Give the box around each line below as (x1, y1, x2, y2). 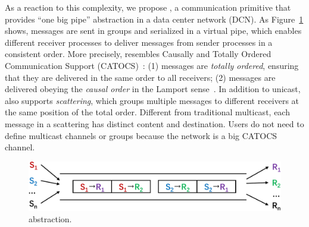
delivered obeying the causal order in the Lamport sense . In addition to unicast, (5, 83, 301, 95)
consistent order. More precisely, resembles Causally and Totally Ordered (5, 48, 271, 60)
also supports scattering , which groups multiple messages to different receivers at (5, 94, 299, 106)
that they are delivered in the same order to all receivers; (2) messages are (5, 71, 276, 83)
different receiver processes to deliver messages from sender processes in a (5, 36, 273, 48)
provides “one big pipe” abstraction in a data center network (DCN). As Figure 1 (5, 12, 304, 25)
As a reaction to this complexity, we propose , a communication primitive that (5, 1, 291, 13)
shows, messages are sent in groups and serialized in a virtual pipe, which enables (5, 24, 302, 37)
